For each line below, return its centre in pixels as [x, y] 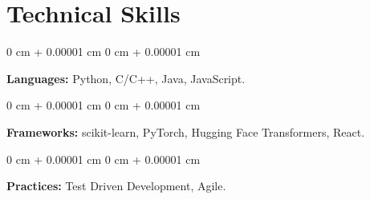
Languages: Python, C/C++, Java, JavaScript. [126, 78]
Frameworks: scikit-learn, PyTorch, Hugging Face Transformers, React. [186, 131]
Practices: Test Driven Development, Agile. [116, 186]
